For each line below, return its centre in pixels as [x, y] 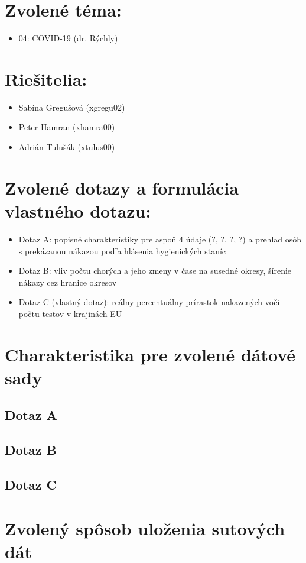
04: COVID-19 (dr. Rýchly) [68, 38]
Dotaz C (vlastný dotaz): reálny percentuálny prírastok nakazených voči [149, 302]
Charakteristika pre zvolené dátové [150, 354]
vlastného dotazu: [78, 211]
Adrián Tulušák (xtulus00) [67, 147]
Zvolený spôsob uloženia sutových [145, 528]
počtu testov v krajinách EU [70, 313]
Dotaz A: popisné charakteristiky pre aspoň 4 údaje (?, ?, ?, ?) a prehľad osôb [160, 239]
